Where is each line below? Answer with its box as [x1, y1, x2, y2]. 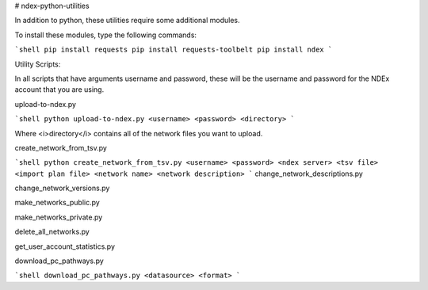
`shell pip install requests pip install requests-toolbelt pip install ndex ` [14, 45, 333, 55]
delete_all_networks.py [14, 227, 90, 237]
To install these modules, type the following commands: [14, 30, 197, 40]
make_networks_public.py [14, 198, 101, 208]
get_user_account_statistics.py [14, 242, 115, 251]
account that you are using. [14, 85, 105, 94]
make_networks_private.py [14, 212, 103, 222]
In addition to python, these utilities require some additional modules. [14, 16, 241, 25]
